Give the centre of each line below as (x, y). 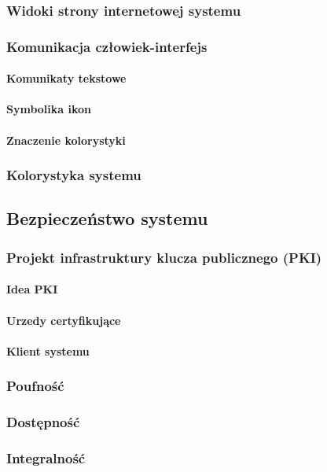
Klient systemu (48, 350)
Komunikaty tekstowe (66, 78)
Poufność (35, 386)
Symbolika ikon (49, 109)
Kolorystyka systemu (74, 175)
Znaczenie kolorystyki (66, 140)
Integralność (46, 457)
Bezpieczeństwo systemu (107, 218)
